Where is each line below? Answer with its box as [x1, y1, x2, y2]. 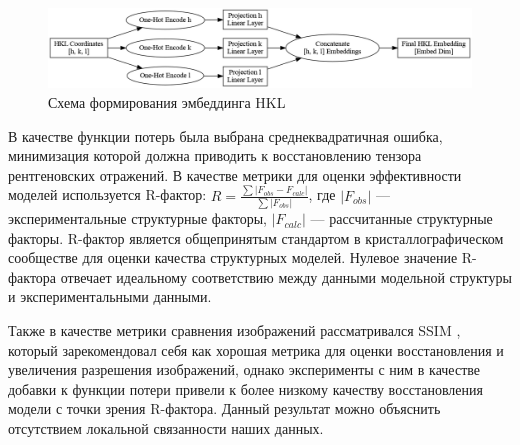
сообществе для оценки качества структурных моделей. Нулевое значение [8, 247, 458, 268]
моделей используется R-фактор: [8, 184, 207, 205]
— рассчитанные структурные [310, 208, 493, 229]
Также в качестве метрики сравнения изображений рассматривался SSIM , [8, 320, 461, 341]
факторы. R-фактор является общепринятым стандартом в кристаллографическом [8, 227, 504, 248]
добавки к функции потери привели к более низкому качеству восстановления [8, 378, 483, 399]
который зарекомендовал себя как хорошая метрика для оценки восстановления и [8, 339, 504, 360]
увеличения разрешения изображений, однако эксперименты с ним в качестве [8, 359, 480, 380]
